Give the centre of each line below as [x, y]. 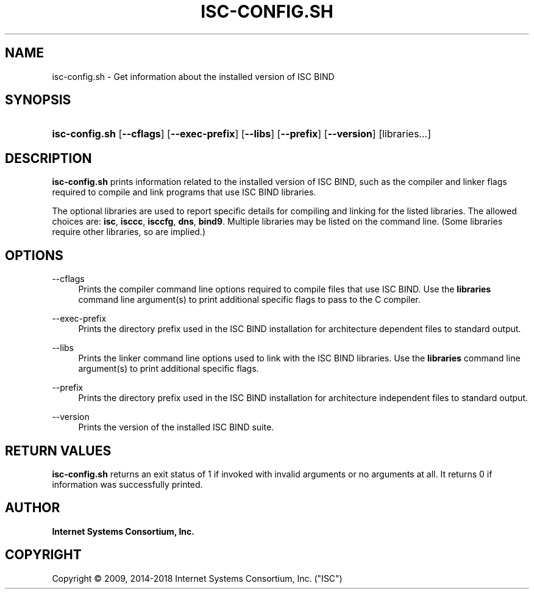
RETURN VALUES [58, 451]
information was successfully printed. [127, 484]
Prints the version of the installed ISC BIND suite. [176, 427]
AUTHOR [33, 508]
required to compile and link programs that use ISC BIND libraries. [184, 192]
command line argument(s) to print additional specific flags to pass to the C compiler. [249, 300]
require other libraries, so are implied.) [129, 232]
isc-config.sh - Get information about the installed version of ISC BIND [193, 76]
